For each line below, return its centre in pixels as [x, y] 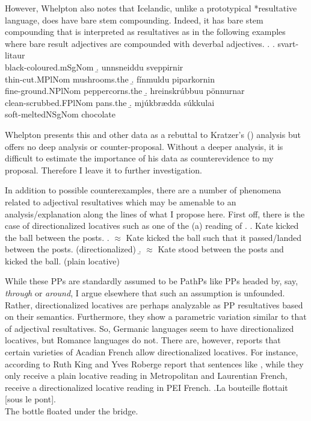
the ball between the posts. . [57, 237]
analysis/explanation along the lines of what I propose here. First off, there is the [155, 214]
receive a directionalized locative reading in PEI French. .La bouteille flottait [146, 387]
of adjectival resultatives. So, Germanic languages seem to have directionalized [149, 328]
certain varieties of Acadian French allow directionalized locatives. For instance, [152, 352]
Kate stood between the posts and [221, 249]
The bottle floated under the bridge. [72, 411]
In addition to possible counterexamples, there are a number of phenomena [143, 190]
